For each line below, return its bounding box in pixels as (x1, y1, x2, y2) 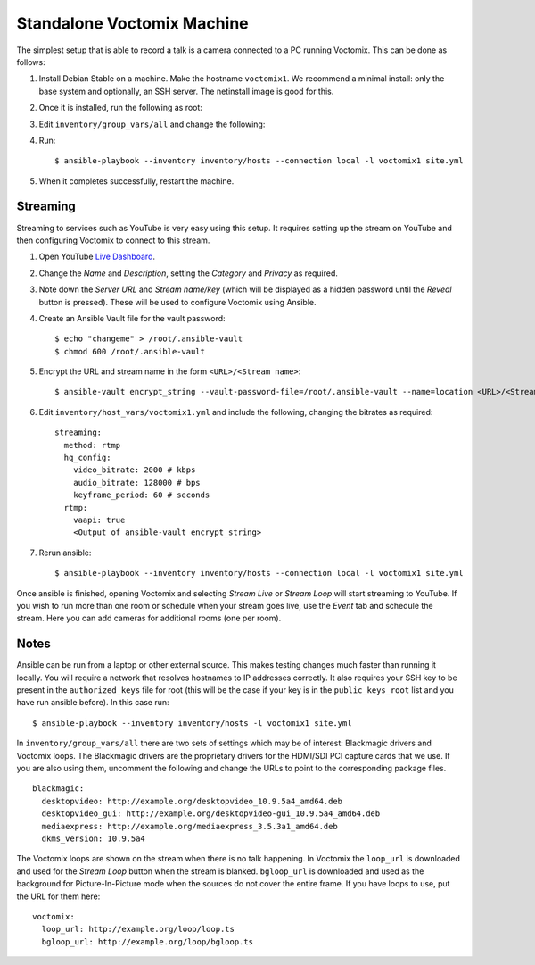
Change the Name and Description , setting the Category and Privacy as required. (38, 268, 338, 279)
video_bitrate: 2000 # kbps (72, 465, 196, 475)
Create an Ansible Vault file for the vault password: (38, 312, 226, 323)
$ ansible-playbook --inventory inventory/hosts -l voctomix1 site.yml (32, 718, 352, 728)
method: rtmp (63, 440, 121, 450)
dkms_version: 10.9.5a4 (41, 833, 146, 844)
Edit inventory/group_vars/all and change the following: (38, 119, 266, 129)
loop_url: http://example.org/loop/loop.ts (41, 924, 235, 935)
